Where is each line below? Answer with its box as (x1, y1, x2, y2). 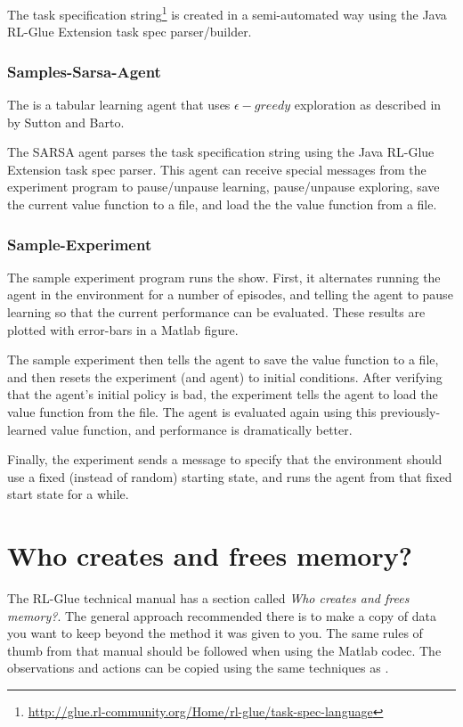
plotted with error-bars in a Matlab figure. (7, 320, 239, 339)
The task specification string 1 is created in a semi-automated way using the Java (7, 3, 447, 23)
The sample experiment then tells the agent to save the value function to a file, (7, 350, 439, 369)
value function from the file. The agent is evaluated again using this (7, 403, 377, 421)
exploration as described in (294, 95, 442, 114)
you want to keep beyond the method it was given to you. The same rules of (7, 624, 423, 642)
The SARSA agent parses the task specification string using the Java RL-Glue (7, 143, 435, 161)
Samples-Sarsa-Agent (7, 60, 161, 82)
